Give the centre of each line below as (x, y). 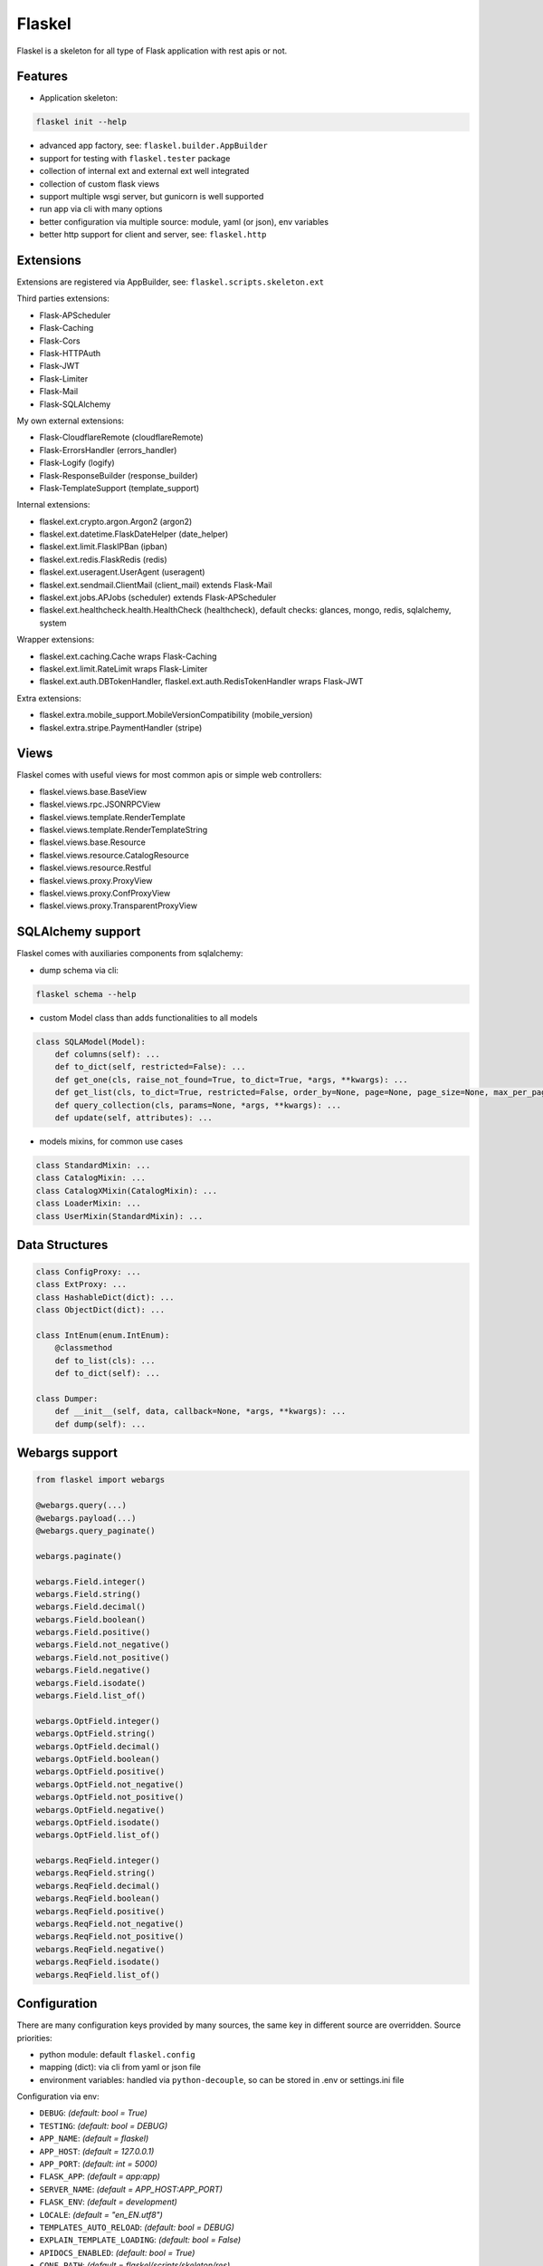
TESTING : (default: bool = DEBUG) (103, 2126)
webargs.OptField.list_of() (98, 1835)
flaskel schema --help (86, 994)
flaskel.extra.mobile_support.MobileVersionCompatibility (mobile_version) (176, 715)
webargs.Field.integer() (91, 1581)
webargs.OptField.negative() (100, 1810)
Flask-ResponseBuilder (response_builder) (119, 475)
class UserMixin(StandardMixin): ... (119, 1216)
